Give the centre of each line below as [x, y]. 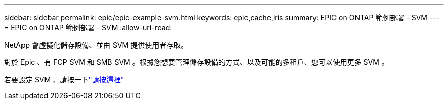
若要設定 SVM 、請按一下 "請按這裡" [64, 79]
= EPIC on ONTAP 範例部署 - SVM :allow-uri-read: [88, 28]
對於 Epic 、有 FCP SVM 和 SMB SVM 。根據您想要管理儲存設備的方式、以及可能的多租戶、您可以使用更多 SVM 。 [196, 62]
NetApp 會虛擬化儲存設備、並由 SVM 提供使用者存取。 [96, 45]
